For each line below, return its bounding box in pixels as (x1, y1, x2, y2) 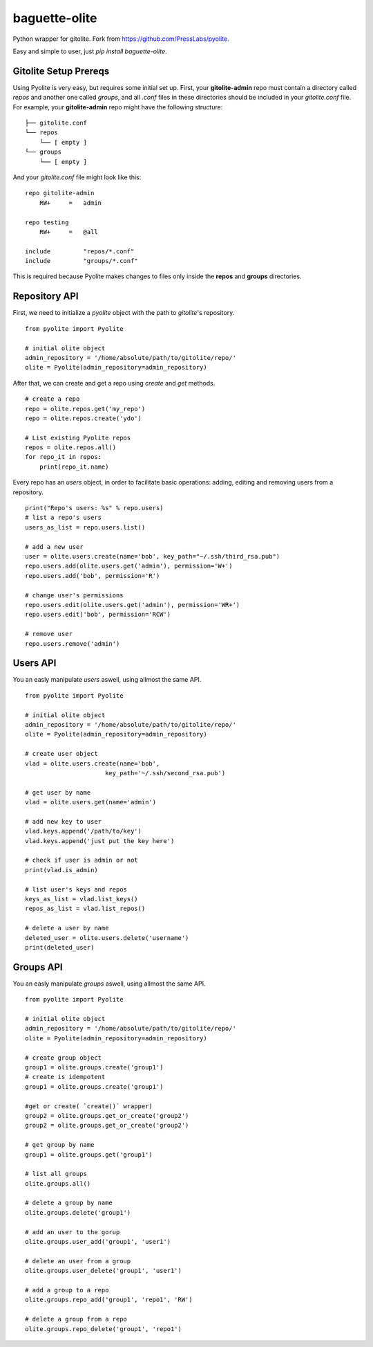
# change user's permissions (25, 591, 124, 599)
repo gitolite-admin (25, 189, 95, 197)
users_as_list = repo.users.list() (25, 523, 146, 531)
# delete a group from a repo (25, 1315, 128, 1323)
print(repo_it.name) (39, 462, 109, 471)
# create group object (25, 1054, 102, 1062)
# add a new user (25, 543, 84, 550)
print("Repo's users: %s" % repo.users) (25, 504, 164, 512)
